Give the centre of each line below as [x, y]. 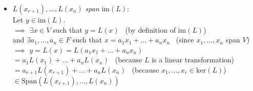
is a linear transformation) [193, 60]
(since [185, 40]
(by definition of [150, 29]
